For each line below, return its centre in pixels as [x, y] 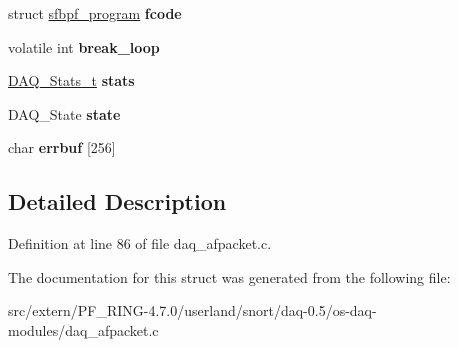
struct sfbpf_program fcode [95, 13]
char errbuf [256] [62, 147]
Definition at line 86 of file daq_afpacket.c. [140, 243]
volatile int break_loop [84, 46]
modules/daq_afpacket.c [83, 329]
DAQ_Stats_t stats [71, 80]
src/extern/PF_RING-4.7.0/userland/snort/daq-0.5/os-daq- [192, 310]
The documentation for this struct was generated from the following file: [229, 276]
